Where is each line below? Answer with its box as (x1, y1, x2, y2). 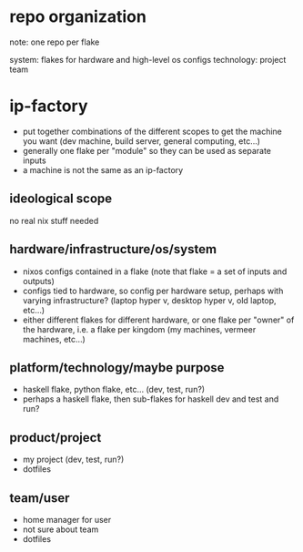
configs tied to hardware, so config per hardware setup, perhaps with (22, 285, 284, 296)
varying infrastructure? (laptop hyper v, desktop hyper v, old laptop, (22, 294, 277, 306)
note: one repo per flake (9, 36, 100, 47)
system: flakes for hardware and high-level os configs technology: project (9, 54, 287, 65)
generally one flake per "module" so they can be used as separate (22, 145, 271, 156)
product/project (9, 430, 102, 445)
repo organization (9, 6, 147, 27)
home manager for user (22, 514, 112, 525)
